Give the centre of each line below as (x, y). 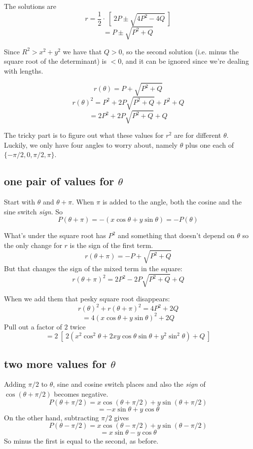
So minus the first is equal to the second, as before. (81, 441)
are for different (198, 135)
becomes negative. (81, 394)
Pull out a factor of (33, 326)
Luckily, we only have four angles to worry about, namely (91, 144)
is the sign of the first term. (111, 245)
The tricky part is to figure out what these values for (84, 135)
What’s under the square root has (55, 235)
